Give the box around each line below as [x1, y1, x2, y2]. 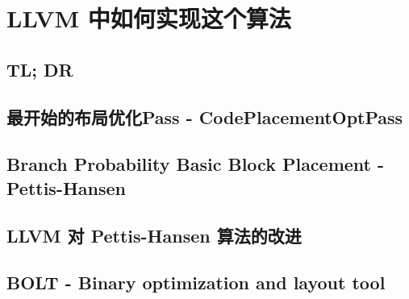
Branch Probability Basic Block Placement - [6, 152, 385, 176]
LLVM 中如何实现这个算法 [6, 2, 291, 35]
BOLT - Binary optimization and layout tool [6, 270, 386, 295]
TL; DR [6, 56, 73, 81]
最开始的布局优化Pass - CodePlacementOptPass [6, 104, 403, 129]
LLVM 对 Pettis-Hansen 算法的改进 [6, 222, 302, 247]
